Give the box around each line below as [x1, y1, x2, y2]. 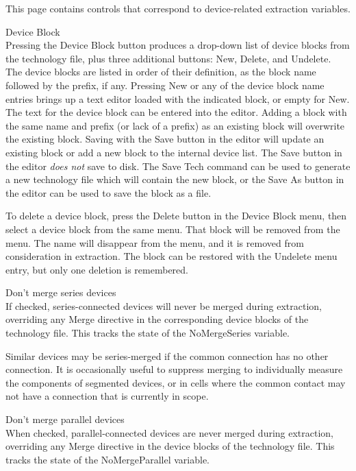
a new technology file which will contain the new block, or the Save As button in [5, 172, 344, 186]
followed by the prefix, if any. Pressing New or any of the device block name [5, 77, 325, 92]
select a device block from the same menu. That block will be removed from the [5, 221, 340, 236]
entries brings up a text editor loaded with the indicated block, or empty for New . [5, 91, 350, 106]
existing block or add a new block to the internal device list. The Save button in [5, 145, 342, 159]
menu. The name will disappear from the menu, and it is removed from [5, 235, 304, 250]
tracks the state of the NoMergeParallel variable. [5, 452, 209, 466]
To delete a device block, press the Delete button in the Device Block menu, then [5, 208, 347, 223]
